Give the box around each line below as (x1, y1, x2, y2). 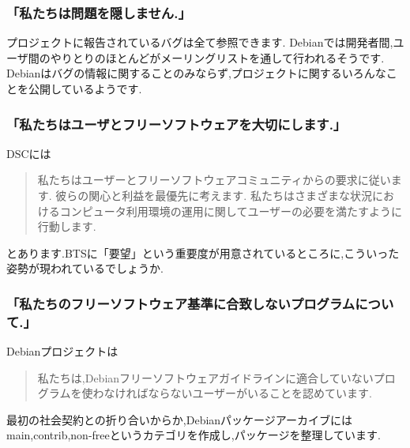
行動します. (37, 218, 96, 235)
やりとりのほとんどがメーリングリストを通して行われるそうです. (50, 49, 385, 66)
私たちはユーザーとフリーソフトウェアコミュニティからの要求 (37, 171, 358, 188)
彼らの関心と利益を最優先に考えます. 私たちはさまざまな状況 (55, 187, 372, 203)
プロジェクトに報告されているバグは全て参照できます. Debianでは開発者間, (6, 34, 393, 51)
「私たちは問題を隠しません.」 (6, 2, 191, 22)
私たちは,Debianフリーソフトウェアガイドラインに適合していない (37, 369, 374, 386)
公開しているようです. (28, 81, 142, 96)
